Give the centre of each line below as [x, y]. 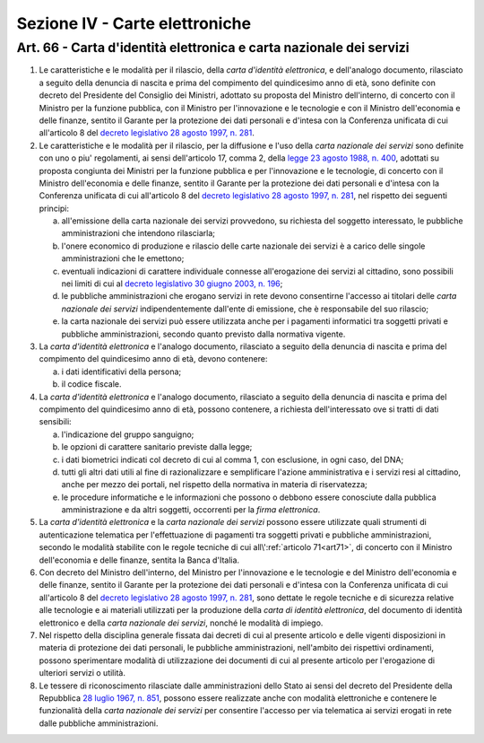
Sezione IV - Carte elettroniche [134, 23]
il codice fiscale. [91, 384]
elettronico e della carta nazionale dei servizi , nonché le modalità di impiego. [181, 623]
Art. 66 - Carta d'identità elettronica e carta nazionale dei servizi [213, 48]
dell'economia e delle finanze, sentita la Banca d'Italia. [139, 560]
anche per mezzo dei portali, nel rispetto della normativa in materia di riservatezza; [214, 485]
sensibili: [55, 422]
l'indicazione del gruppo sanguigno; [128, 434]
